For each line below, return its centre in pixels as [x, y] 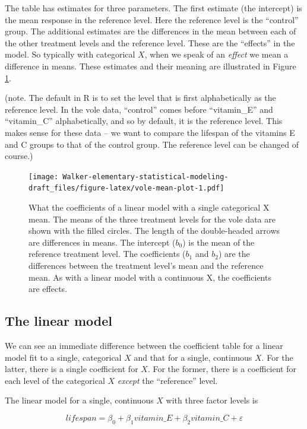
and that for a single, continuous [193, 357]
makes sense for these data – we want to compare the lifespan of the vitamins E [150, 132]
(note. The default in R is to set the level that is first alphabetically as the [140, 98]
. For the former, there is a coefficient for [222, 369]
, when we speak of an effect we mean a [216, 54]
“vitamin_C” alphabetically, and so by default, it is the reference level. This [144, 121]
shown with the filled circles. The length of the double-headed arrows [154, 231]
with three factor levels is [212, 400]
